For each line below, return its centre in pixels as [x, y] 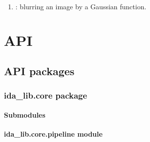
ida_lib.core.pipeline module [53, 134]
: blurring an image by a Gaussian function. [81, 6]
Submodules [25, 115]
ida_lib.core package [46, 95]
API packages [39, 71]
